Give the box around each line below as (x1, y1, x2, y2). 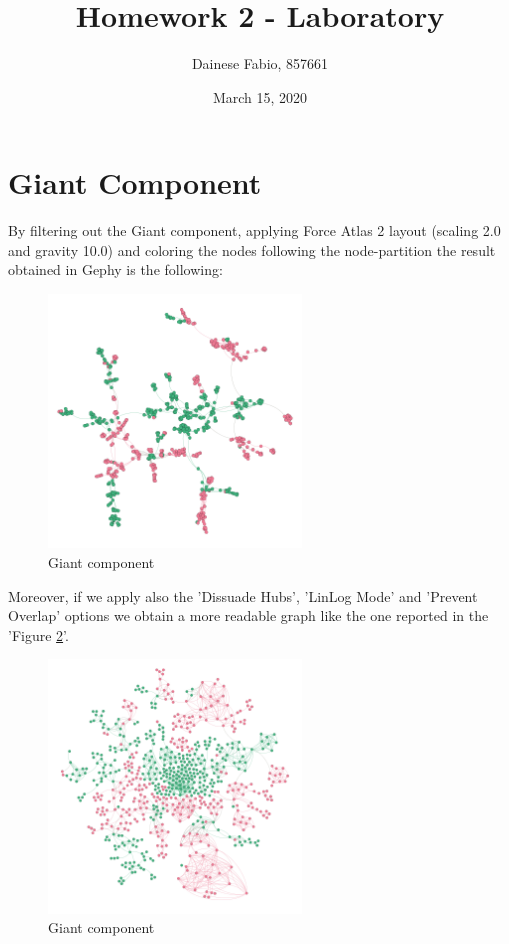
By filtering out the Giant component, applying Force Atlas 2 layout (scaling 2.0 (8, 220, 501, 241)
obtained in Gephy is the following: (8, 259, 223, 280)
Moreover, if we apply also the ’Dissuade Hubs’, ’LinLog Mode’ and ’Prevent (8, 585, 478, 606)
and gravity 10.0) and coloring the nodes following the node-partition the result (8, 239, 496, 260)
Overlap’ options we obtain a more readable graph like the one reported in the (8, 605, 489, 626)
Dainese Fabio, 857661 (191, 53, 329, 74)
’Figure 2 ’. (8, 624, 69, 645)
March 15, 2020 (212, 86, 308, 107)
